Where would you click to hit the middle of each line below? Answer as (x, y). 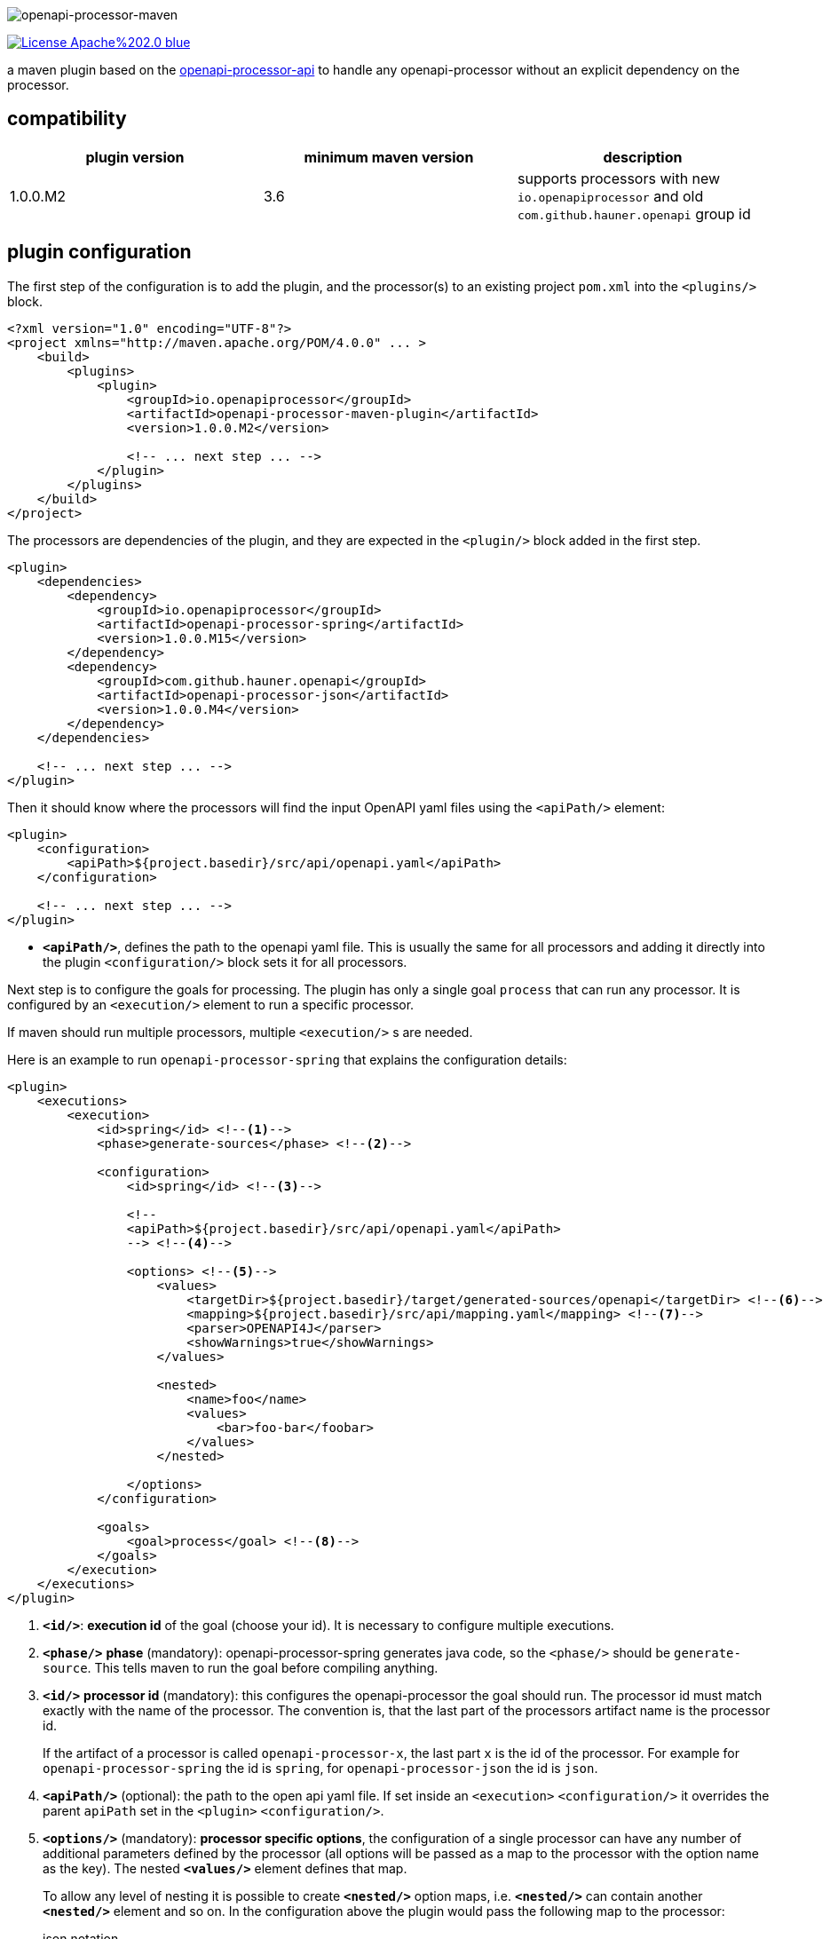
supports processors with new (619, 178)
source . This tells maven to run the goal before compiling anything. (241, 1667)
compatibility (67, 119)
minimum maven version (389, 157)
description (643, 157)
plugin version (135, 157)
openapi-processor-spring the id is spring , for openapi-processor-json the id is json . (320, 1768)
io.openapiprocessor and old (610, 196)
